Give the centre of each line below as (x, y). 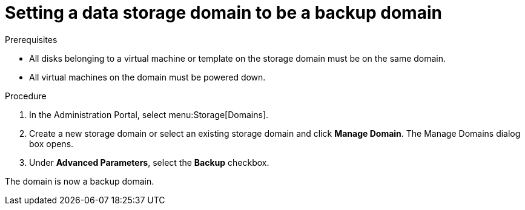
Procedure (26, 96)
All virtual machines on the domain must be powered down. (147, 77)
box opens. (51, 143)
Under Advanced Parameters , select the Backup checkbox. (149, 162)
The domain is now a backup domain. (80, 181)
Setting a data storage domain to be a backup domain (223, 13)
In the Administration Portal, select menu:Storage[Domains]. (149, 114)
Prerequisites (31, 39)
